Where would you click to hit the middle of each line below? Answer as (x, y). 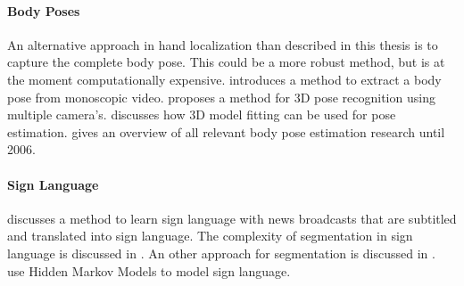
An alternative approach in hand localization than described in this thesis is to (223, 44)
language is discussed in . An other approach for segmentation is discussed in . (221, 253)
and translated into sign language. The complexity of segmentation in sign (210, 236)
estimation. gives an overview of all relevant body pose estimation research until (226, 131)
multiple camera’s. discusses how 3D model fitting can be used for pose (202, 114)
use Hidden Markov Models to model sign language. (149, 270)
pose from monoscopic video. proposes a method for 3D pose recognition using (221, 97)
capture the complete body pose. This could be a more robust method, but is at (226, 62)
